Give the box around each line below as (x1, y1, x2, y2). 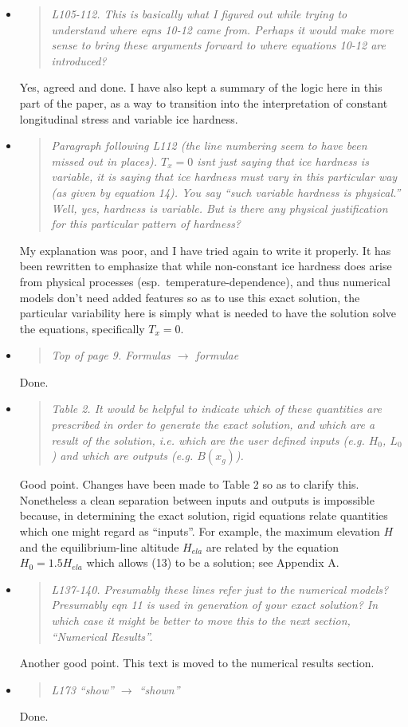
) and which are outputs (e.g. (51, 447, 194, 464)
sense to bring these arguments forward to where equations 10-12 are (51, 37, 386, 53)
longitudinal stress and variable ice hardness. (19, 110, 238, 127)
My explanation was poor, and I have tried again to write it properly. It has (19, 242, 391, 258)
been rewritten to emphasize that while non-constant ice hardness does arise (19, 257, 392, 274)
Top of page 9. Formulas (51, 347, 171, 363)
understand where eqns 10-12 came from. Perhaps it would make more (51, 21, 394, 37)
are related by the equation (206, 538, 339, 555)
